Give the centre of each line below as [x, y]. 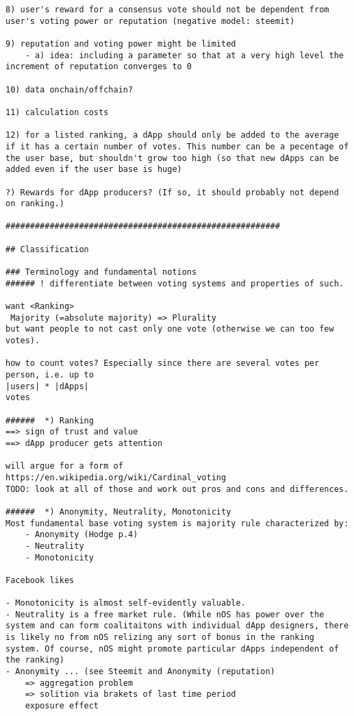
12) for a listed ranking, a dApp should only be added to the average [172, 135]
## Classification [47, 249]
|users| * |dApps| [47, 386]
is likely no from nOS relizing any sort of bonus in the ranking [160, 638]
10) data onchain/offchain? [69, 89]
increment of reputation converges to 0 [99, 67]
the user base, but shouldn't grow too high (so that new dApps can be [172, 158]
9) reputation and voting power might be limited [121, 44]
